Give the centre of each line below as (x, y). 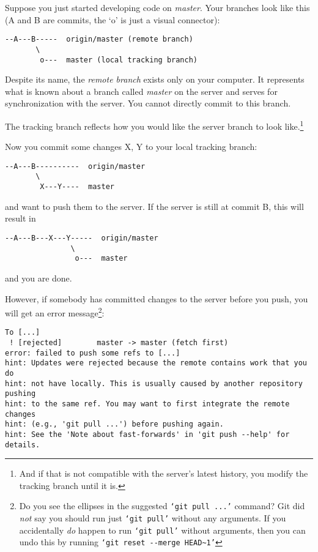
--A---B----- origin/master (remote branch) (99, 39)
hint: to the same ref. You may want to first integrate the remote (147, 404)
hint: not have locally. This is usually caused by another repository (154, 383)
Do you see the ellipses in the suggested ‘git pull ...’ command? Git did (162, 506)
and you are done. (39, 278)
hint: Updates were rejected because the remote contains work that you (156, 363)
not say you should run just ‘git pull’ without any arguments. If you (153, 518)
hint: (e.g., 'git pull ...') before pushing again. (114, 424)
